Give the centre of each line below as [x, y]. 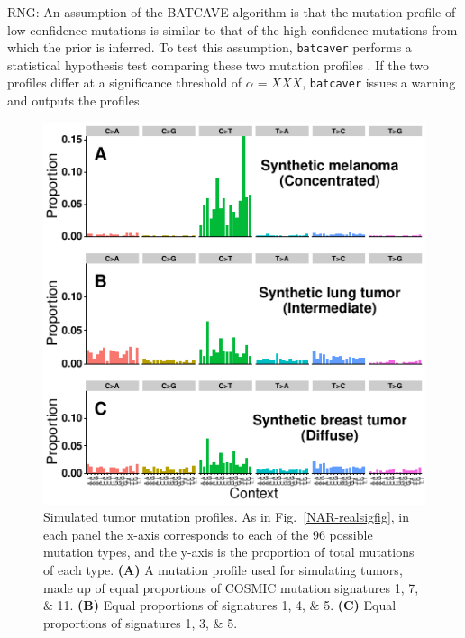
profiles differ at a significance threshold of [125, 82]
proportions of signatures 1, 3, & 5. [141, 622]
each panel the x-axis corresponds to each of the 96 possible [208, 534]
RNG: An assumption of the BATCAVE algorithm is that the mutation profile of [232, 12]
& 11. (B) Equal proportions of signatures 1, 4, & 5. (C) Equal [220, 605]
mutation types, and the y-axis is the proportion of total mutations [229, 552]
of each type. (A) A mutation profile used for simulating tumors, [223, 570]
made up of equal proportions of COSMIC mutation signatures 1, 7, [231, 587]
